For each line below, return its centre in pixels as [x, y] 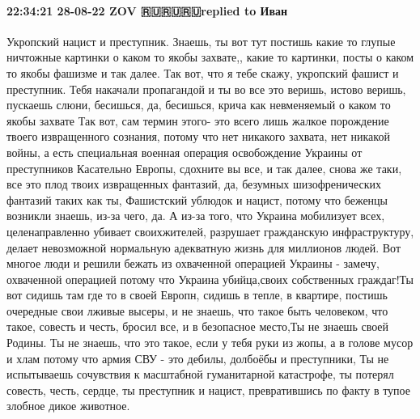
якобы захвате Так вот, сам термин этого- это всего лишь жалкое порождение [198, 120]
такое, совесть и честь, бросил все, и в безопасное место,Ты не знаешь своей [198, 326]
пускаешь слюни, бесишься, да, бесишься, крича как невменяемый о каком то [199, 105]
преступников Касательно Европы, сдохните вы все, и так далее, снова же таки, [204, 168]
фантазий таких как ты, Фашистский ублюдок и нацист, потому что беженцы [197, 199]
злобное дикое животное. [68, 406]
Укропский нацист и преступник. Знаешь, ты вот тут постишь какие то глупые [201, 41]
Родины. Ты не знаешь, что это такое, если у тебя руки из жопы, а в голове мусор [210, 343]
